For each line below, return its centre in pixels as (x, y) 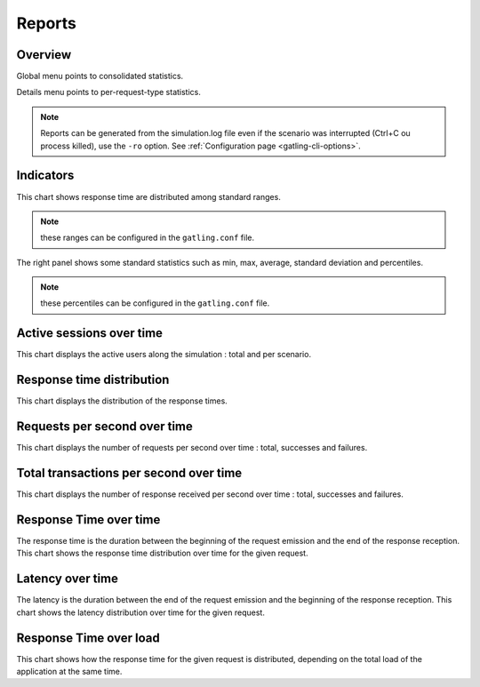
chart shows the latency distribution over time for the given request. (141, 612)
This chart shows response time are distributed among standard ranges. (149, 196)
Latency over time (68, 579)
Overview (44, 55)
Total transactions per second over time (129, 473)
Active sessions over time (90, 333)
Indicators (45, 176)
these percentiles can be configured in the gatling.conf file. (155, 303)
